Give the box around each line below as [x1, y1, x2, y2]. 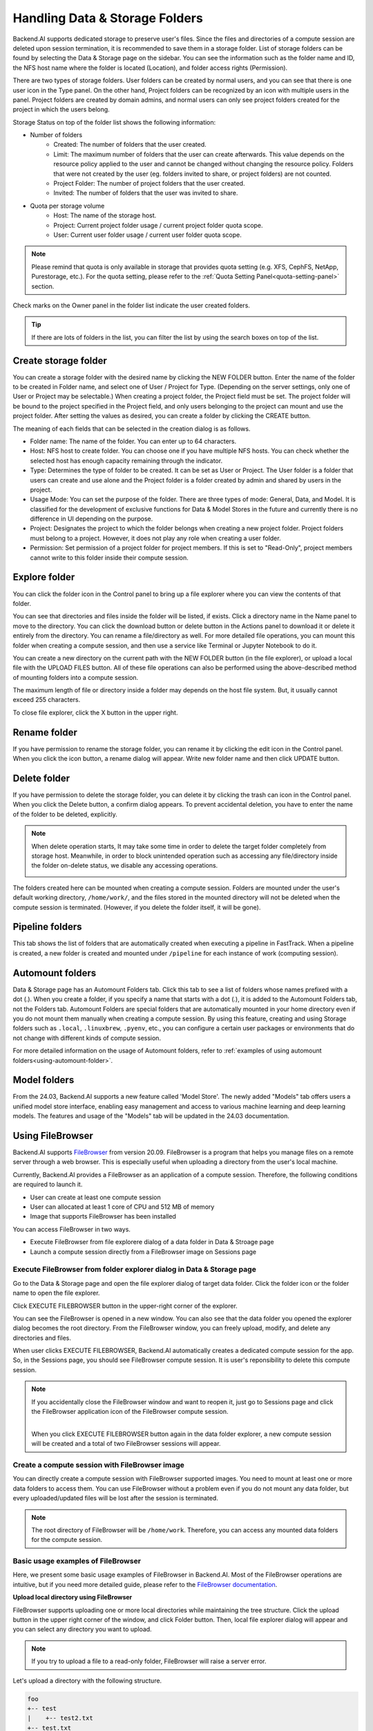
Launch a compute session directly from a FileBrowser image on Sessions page [30, 1247, 257, 1256]
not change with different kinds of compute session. [12, 1034, 162, 1042]
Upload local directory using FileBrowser [12, 1593, 133, 1602]
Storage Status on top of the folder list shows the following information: [12, 118, 216, 126]
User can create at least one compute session [30, 1193, 162, 1201]
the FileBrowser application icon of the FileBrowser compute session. [31, 1408, 229, 1416]
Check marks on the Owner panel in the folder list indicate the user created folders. [12, 301, 250, 310]
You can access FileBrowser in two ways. [12, 1225, 131, 1233]
